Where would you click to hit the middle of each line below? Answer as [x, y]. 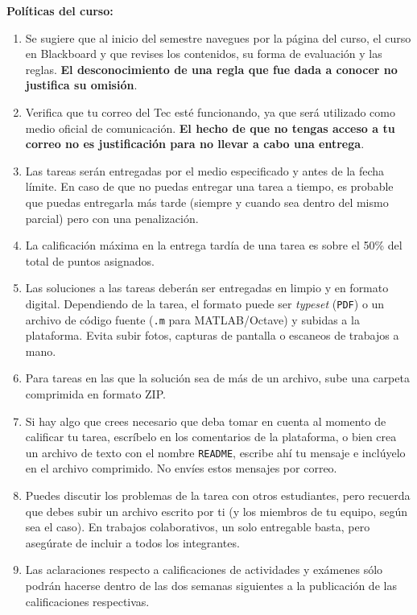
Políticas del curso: [60, 10]
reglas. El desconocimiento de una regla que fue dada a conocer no [211, 69]
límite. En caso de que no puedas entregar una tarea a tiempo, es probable [209, 186]
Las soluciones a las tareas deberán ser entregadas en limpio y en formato [207, 288]
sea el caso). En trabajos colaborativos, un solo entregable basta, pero [198, 527]
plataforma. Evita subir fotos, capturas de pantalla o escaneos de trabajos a [212, 335]
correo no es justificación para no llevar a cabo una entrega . [195, 144]
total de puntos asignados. [90, 260]
